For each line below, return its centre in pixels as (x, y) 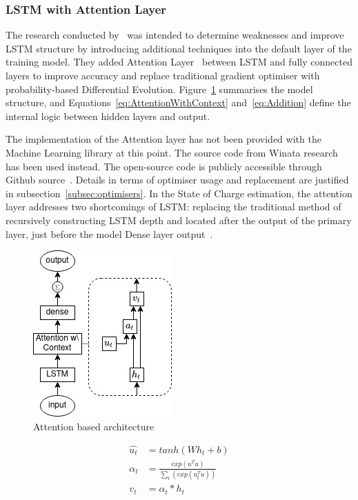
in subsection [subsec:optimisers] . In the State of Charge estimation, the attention (179, 193)
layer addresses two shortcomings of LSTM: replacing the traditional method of (173, 207)
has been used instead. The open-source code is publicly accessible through (164, 166)
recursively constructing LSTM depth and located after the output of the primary (179, 220)
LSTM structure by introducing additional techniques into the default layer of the (179, 48)
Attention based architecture (94, 426)
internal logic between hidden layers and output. (108, 116)
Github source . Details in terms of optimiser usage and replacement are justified (177, 180)
